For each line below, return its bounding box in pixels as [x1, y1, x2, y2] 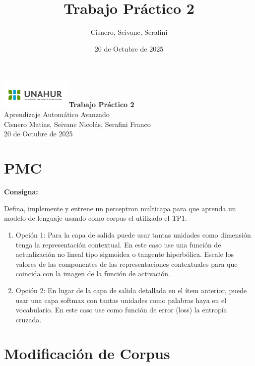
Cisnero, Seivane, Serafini [90, 27, 168, 37]
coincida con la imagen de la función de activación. [15, 268, 170, 279]
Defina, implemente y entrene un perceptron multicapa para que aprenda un [4, 203, 236, 213]
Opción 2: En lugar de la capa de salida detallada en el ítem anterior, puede [15, 285, 247, 295]
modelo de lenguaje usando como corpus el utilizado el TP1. [4, 213, 187, 223]
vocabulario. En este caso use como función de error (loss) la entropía [15, 305, 227, 315]
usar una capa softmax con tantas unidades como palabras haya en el [15, 295, 227, 305]
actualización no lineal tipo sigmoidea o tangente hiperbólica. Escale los [15, 249, 234, 259]
